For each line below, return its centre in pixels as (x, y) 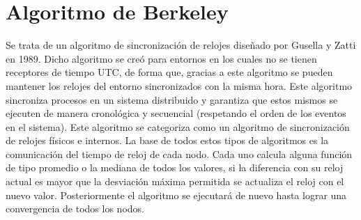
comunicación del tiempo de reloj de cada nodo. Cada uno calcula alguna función (179, 154)
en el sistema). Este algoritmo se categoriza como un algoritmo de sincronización (178, 126)
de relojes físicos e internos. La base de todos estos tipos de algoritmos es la (167, 140)
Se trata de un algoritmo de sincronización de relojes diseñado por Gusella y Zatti (181, 45)
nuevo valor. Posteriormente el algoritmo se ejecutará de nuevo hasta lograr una (176, 195)
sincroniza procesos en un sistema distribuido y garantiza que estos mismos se (172, 99)
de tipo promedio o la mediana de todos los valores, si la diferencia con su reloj (175, 167)
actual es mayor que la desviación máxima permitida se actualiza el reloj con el (175, 181)
